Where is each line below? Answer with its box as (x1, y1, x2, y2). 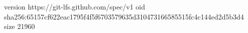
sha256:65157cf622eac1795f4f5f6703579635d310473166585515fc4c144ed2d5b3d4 (4, 11, 244, 21)
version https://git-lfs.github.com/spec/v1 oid (4, 1, 145, 11)
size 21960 (4, 21, 35, 31)
